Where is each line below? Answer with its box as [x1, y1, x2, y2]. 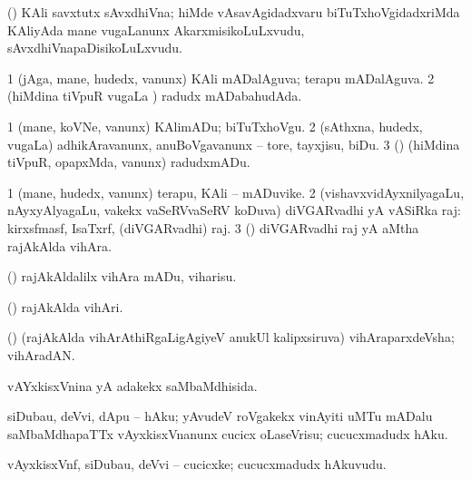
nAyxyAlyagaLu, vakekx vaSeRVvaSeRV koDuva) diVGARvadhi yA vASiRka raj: [7, 200, 461, 220]
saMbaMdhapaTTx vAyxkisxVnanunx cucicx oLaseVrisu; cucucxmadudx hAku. [7, 424, 448, 443]
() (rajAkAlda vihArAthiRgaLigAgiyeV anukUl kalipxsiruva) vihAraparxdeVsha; [7, 327, 455, 347]
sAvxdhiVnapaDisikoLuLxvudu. [7, 38, 182, 57]
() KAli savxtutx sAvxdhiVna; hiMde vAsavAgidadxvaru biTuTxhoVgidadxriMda [7, 3, 460, 21]
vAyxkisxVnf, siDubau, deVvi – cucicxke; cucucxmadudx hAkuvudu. [7, 455, 387, 474]
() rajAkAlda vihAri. [7, 297, 123, 316]
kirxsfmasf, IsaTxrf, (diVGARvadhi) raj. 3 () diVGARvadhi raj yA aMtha [7, 218, 419, 237]
